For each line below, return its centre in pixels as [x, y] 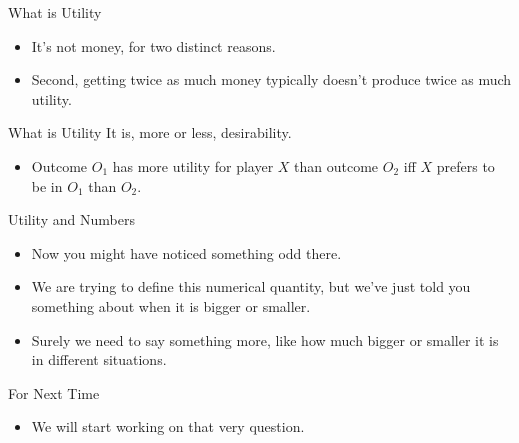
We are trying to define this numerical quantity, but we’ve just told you [251, 286]
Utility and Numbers [71, 219]
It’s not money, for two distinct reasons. [153, 45]
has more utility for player [193, 165]
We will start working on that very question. [168, 426]
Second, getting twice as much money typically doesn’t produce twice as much [271, 79]
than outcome [336, 165]
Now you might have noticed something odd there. [186, 252]
